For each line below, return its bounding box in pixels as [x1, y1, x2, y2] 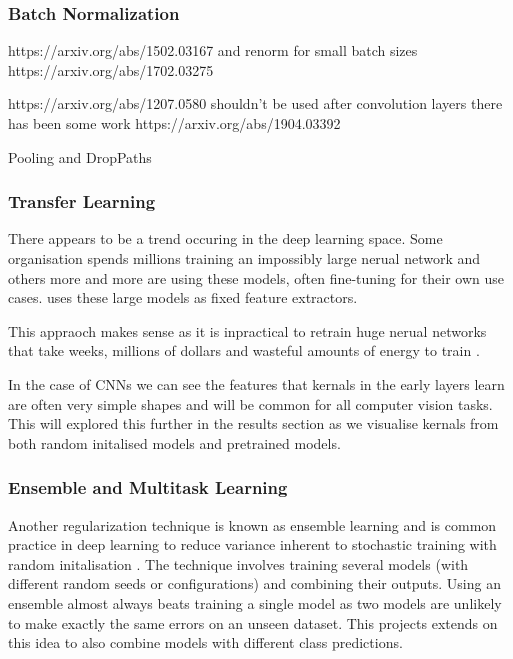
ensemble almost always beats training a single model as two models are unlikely [8, 592, 502, 613]
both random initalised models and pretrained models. [8, 432, 341, 453]
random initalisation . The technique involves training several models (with [8, 553, 469, 574]
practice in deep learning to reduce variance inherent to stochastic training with [8, 534, 497, 555]
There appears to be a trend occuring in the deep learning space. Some [8, 228, 443, 249]
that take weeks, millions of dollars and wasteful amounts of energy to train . [8, 340, 480, 361]
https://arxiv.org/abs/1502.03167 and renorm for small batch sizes [8, 40, 418, 61]
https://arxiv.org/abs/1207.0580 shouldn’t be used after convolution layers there [8, 93, 503, 114]
